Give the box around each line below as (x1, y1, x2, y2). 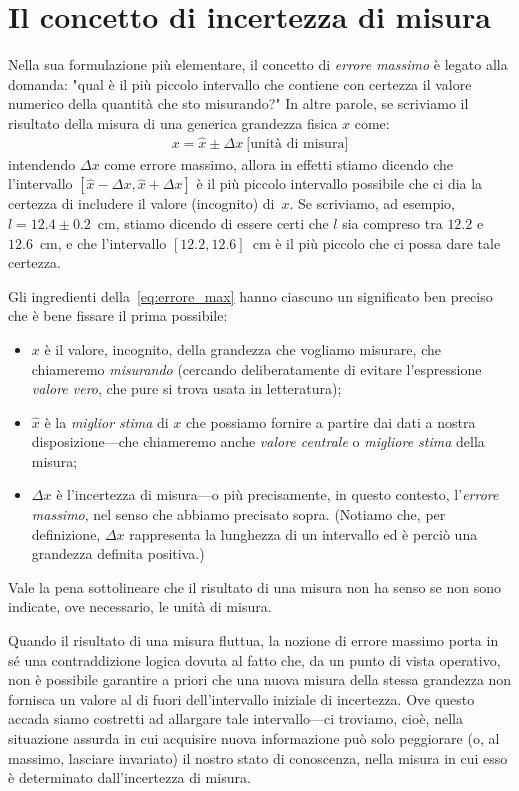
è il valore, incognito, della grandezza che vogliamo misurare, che (44, 338, 441, 359)
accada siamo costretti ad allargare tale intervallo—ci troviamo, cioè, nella (8, 708, 463, 729)
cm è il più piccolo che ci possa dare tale (252, 232, 501, 253)
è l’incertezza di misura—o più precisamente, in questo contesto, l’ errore (56, 484, 499, 505)
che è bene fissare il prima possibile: (8, 305, 228, 326)
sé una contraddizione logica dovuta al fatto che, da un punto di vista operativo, (8, 649, 501, 670)
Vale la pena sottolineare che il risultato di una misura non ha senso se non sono (8, 576, 501, 597)
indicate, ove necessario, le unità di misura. (8, 596, 272, 617)
